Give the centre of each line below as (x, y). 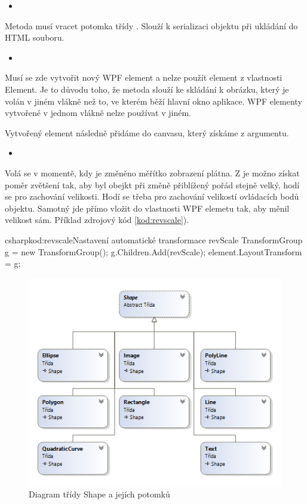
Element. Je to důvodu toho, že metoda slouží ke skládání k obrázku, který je (147, 89)
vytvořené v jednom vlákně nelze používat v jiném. (98, 113)
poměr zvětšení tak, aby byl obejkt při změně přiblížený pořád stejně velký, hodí (152, 184)
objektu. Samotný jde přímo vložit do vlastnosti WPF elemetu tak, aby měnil (147, 208)
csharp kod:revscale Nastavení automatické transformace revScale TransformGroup (154, 239)
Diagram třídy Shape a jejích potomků (99, 494)
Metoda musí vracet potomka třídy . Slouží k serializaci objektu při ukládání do (151, 25)
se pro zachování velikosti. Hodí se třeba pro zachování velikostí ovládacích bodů (152, 196)
